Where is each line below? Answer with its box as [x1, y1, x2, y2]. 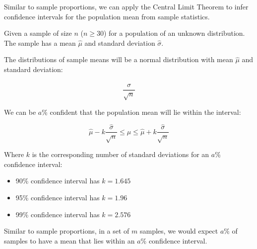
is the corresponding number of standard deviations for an [32, 149, 209, 160]
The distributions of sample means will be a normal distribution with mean [4, 54, 233, 65]
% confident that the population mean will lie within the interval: [42, 106, 241, 117]
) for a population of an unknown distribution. [103, 28, 245, 38]
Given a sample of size [4, 28, 72, 38]
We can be [4, 106, 36, 117]
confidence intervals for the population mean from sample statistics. [4, 11, 210, 21]
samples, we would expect [139, 226, 218, 236]
